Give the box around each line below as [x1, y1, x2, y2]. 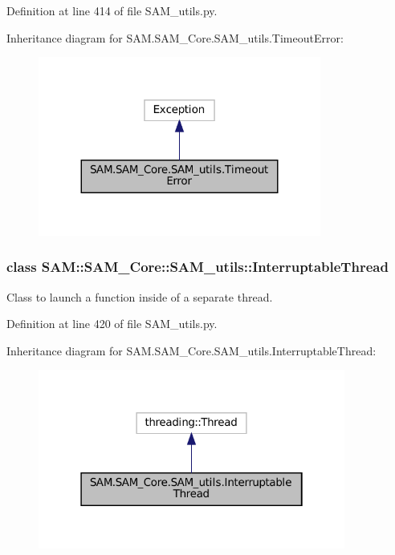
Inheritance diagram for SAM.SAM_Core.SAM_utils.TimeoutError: [6, 29, 344, 46]
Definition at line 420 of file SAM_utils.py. [6, 315, 218, 332]
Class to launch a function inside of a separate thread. [6, 288, 273, 305]
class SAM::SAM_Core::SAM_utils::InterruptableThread [6, 257, 389, 277]
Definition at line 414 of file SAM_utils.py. [6, 2, 218, 18]
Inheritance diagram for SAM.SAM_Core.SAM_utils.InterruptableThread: [6, 342, 377, 359]
